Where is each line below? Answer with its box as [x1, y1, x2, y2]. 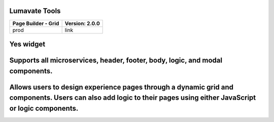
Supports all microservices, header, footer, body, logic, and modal [9, 56, 223, 64]
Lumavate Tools [9, 7, 61, 15]
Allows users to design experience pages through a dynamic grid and [9, 83, 233, 91]
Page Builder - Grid [12, 20, 59, 27]
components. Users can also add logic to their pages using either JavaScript [9, 94, 256, 102]
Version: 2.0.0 [64, 20, 100, 27]
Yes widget [9, 39, 46, 48]
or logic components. [9, 104, 79, 112]
